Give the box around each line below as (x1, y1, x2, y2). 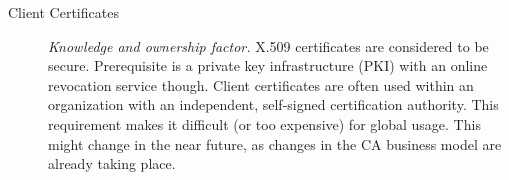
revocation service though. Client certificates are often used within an (48, 74, 474, 95)
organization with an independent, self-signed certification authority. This (48, 94, 499, 115)
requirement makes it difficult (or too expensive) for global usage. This (48, 113, 481, 134)
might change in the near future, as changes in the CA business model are (48, 133, 502, 154)
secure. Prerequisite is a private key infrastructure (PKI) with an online (48, 55, 488, 76)
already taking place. (48, 153, 176, 174)
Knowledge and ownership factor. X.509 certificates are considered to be (48, 35, 489, 56)
